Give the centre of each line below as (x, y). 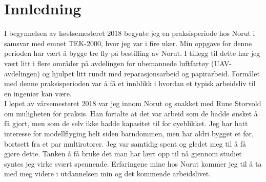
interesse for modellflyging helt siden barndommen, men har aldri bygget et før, (129, 134)
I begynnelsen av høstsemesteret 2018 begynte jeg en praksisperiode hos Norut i (130, 33)
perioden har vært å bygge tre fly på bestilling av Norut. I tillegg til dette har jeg (132, 53)
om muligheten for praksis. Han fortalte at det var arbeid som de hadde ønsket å (131, 113)
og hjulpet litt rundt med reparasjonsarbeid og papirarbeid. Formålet (151, 73)
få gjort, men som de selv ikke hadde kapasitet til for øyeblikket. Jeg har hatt (126, 123)
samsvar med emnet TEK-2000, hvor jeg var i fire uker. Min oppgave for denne (128, 43)
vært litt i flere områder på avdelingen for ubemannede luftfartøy (107, 63)
